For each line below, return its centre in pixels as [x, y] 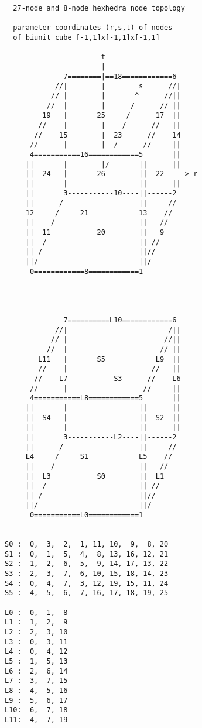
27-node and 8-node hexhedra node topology [99, 8]
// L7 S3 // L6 [107, 378]
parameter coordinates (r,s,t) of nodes [93, 28]
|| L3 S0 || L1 [95, 476]
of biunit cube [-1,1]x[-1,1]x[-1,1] [86, 37]
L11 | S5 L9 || [109, 359]
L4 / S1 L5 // [99, 457]
